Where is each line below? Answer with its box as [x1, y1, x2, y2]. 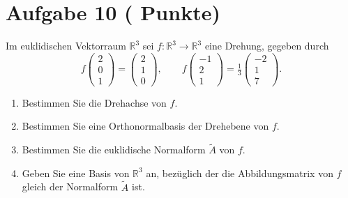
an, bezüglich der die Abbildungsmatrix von [146, 165, 333, 180]
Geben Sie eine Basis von [22, 165, 130, 180]
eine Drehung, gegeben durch [204, 38, 329, 53]
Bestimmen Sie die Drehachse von [22, 95, 167, 109]
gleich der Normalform [22, 179, 119, 194]
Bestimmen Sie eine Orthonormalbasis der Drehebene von [22, 119, 269, 133]
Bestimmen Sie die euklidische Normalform [22, 142, 206, 157]
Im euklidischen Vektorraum [6, 38, 126, 53]
